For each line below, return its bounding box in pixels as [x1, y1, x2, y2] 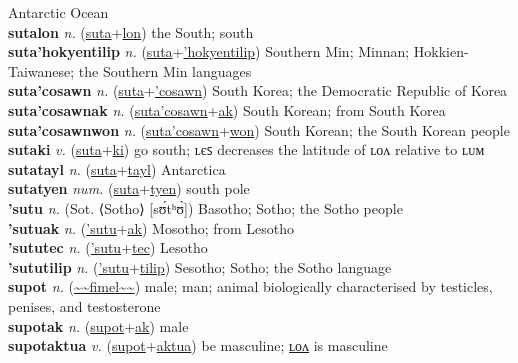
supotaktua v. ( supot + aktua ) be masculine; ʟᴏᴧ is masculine [8, 335, 388, 356]
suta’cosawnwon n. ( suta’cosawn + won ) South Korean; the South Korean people [8, 119, 510, 140]
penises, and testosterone [8, 295, 161, 316]
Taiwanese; [8, 60, 75, 81]
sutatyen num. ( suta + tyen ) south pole [8, 178, 250, 199]
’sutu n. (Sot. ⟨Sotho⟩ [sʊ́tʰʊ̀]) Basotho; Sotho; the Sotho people [8, 197, 403, 218]
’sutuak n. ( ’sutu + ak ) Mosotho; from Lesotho [8, 217, 295, 238]
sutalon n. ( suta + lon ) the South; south [8, 21, 254, 42]
